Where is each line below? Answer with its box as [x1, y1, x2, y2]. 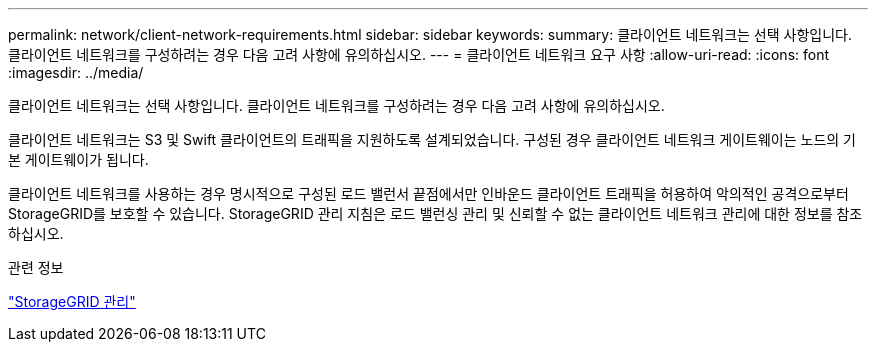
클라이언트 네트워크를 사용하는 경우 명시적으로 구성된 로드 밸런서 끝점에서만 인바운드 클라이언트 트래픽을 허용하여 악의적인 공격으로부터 [8, 185, 849, 202]
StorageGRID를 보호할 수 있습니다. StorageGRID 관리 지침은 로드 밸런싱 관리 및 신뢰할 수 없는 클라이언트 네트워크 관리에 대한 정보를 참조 [8, 205, 863, 222]
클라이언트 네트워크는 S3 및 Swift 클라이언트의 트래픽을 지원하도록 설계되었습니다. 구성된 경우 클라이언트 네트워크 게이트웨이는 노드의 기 [8, 131, 856, 148]
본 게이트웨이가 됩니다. [8, 151, 149, 168]
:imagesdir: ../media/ [8, 64, 144, 81]
